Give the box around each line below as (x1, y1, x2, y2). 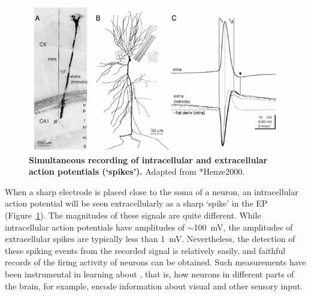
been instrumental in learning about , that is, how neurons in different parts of (5, 268, 294, 280)
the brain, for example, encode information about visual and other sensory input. (5, 279, 303, 292)
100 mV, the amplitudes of (194, 220, 293, 233)
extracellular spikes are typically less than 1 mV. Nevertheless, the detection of (5, 232, 295, 245)
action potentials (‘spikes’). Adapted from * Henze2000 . (29, 165, 245, 178)
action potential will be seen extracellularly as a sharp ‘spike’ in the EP (5, 197, 268, 210)
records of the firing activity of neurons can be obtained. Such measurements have (5, 256, 306, 268)
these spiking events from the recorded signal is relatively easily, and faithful (5, 244, 286, 256)
